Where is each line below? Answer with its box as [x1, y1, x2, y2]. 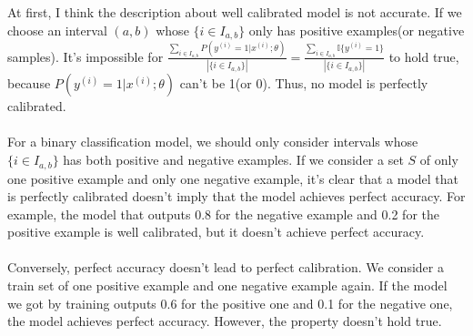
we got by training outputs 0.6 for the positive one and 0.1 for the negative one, [7, 293, 453, 312]
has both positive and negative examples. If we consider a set [63, 150, 404, 169]
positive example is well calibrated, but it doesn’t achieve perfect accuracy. [7, 222, 425, 241]
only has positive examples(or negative [248, 20, 465, 39]
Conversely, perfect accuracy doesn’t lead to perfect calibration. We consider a [7, 258, 444, 277]
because [7, 74, 51, 93]
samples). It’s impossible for [7, 46, 164, 66]
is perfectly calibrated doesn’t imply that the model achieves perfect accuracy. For [7, 187, 466, 206]
